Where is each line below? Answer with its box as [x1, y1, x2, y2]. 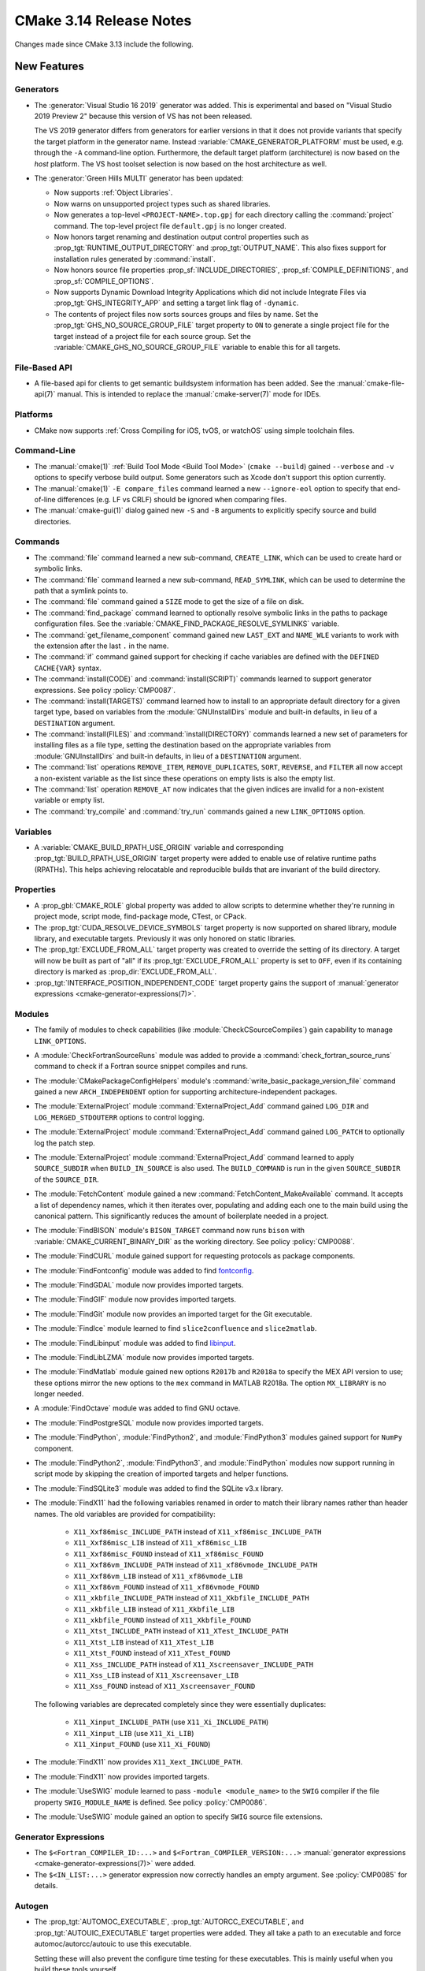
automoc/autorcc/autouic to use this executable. [34, 1939, 192, 1949]
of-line [34, 494, 56, 504]
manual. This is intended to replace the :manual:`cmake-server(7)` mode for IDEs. [57, 389, 322, 399]
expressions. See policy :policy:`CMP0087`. [34, 685, 176, 695]
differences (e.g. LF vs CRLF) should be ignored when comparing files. [57, 494, 287, 504]
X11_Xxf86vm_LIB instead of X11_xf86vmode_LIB [73, 1571, 243, 1581]
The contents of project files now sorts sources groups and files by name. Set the [54, 309, 319, 319]
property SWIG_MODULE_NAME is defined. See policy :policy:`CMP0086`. [34, 1798, 268, 1807]
